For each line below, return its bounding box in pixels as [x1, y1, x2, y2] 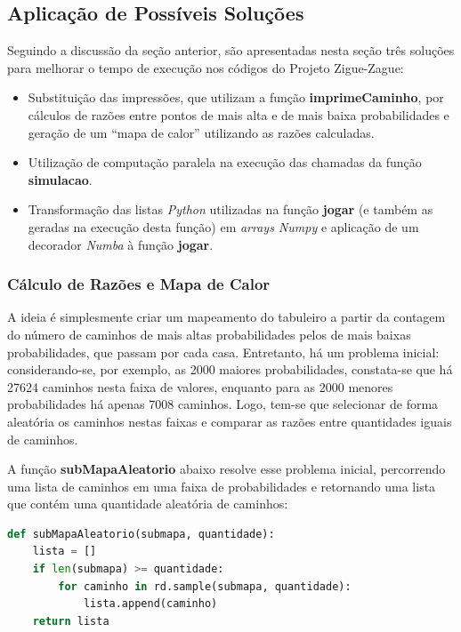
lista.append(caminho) [83, 597, 218, 611]
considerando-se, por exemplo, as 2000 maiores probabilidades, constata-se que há [7, 360, 453, 379]
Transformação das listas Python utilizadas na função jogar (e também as [28, 200, 433, 219]
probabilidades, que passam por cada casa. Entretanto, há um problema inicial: [7, 342, 440, 361]
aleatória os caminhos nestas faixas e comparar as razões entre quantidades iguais [7, 412, 452, 430]
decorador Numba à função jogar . [28, 235, 214, 253]
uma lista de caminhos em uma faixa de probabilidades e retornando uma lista [7, 476, 436, 495]
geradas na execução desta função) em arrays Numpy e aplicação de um [28, 217, 419, 236]
